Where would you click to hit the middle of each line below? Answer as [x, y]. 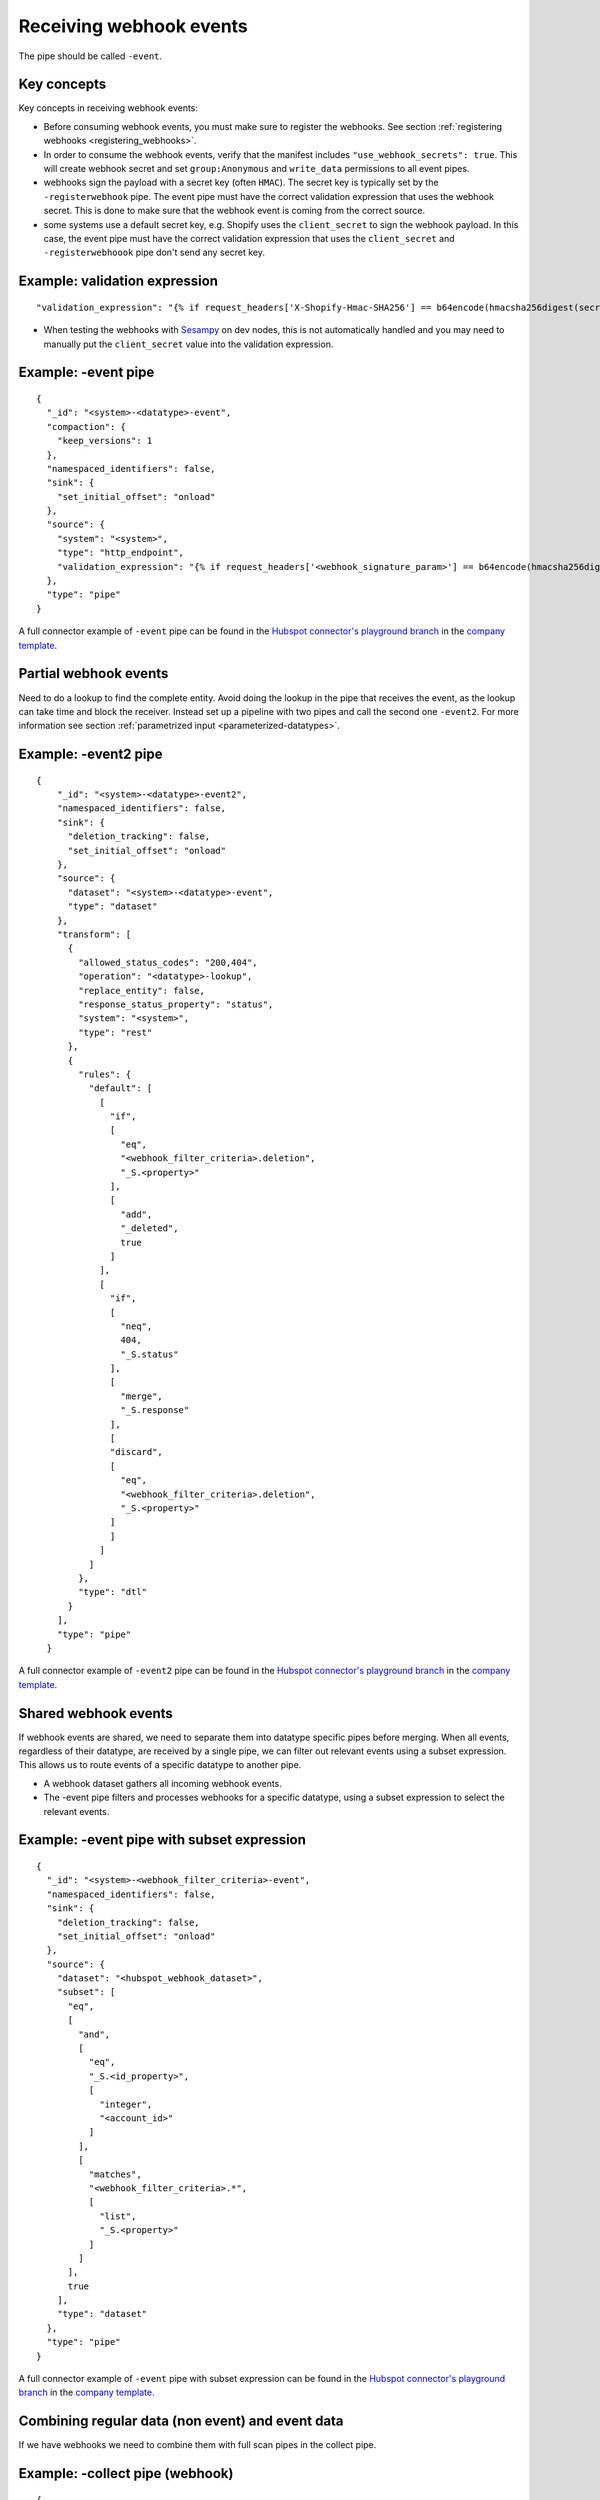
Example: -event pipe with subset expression [162, 1840]
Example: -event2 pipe [90, 754]
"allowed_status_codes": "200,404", [168, 962]
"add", [136, 1214]
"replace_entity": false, [141, 990]
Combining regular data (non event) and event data [181, 2421]
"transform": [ [94, 934]
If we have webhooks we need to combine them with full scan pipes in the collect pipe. [197, 2445]
